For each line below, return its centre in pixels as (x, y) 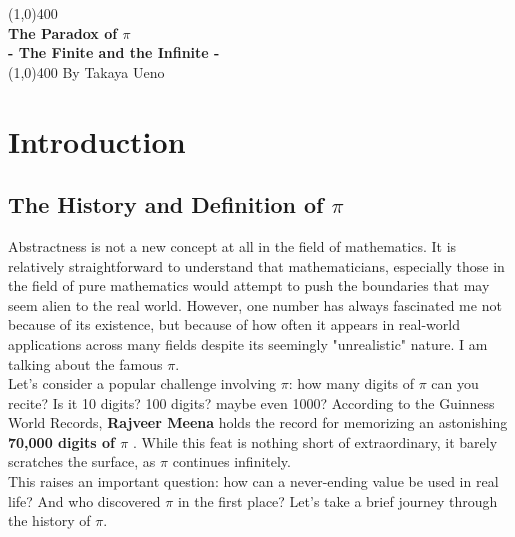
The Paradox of (63, 32)
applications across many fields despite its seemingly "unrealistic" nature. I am (248, 343)
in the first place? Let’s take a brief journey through (337, 500)
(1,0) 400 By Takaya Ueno (86, 71)
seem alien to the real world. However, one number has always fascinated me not (255, 304)
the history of (49, 520)
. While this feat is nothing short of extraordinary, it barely (315, 441)
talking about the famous (85, 363)
